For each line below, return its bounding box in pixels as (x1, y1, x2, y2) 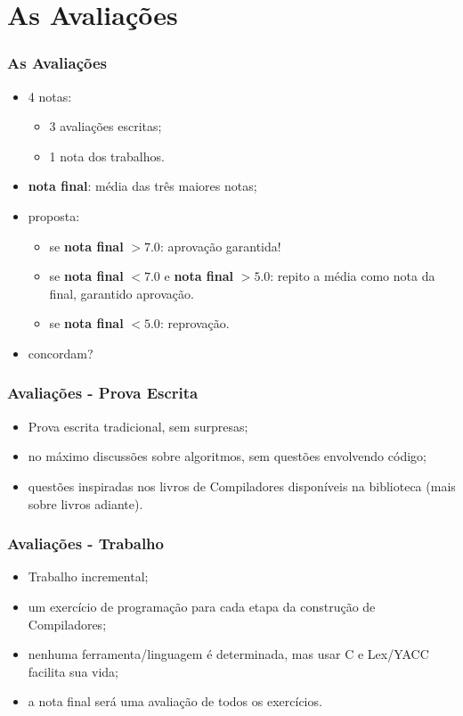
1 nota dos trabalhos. (49, 146, 165, 165)
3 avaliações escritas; (49, 117, 162, 136)
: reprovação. (159, 314, 230, 333)
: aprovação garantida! (159, 236, 281, 255)
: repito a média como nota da (270, 267, 435, 285)
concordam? (28, 343, 93, 362)
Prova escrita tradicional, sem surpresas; (28, 416, 248, 435)
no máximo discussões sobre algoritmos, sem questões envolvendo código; (28, 447, 426, 465)
